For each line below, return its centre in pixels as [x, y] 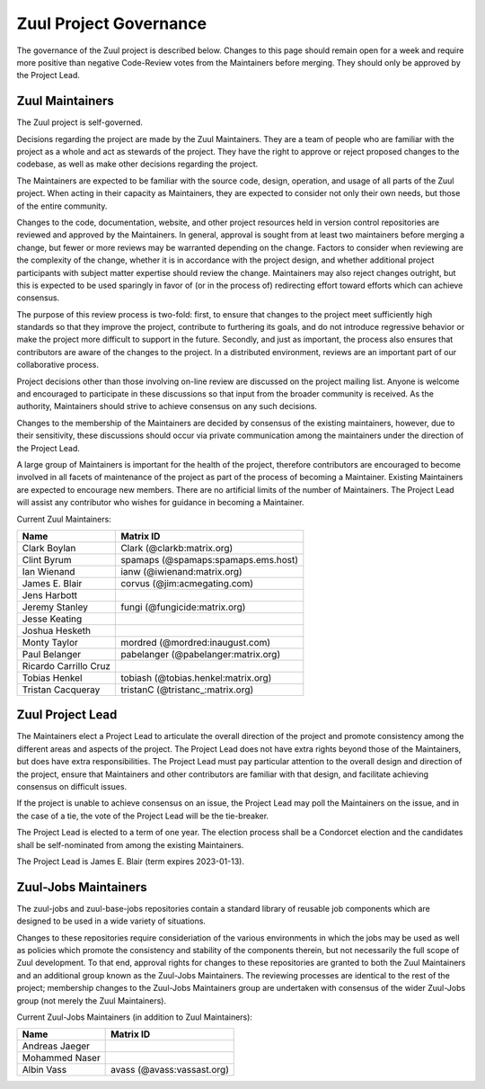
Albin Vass [44, 1070]
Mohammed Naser [61, 1058]
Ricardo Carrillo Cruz [66, 665]
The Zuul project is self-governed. [80, 122]
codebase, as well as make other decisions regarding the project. [137, 164]
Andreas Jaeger [56, 1046]
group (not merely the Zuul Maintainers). [91, 1000]
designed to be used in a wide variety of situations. [111, 921]
